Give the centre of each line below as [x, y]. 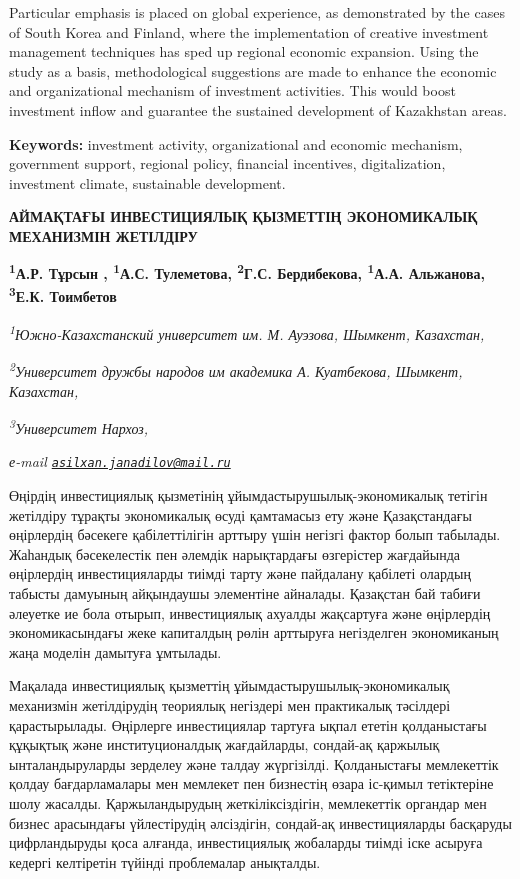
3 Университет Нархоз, [79, 426]
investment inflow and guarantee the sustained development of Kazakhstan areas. [258, 109]
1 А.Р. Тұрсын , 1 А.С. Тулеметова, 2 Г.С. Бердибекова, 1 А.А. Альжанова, [247, 272]
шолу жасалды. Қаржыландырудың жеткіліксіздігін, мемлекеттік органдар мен [248, 802]
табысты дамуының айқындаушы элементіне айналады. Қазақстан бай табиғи [245, 593]
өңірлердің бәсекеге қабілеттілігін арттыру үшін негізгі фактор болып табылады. [255, 534]
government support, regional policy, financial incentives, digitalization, [227, 163]
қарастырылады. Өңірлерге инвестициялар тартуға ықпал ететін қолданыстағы [248, 724]
